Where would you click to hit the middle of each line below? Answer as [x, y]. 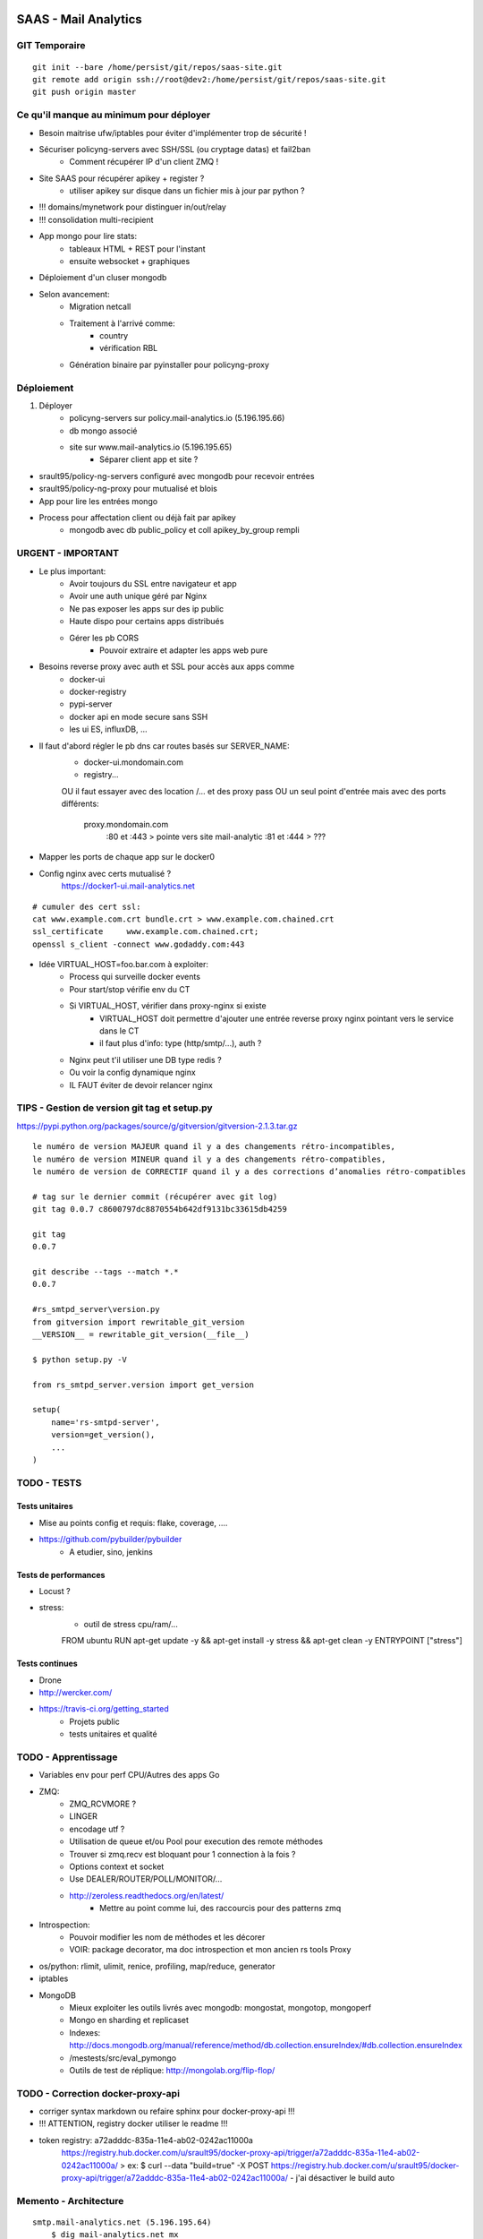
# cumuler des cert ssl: [87, 906]
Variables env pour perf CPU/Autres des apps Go [129, 1775]
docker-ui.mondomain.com [133, 762]
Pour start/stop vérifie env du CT [130, 989]
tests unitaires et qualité [113, 1734]
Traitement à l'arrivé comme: [122, 323]
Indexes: [85, 2032]
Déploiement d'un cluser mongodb [103, 278]
